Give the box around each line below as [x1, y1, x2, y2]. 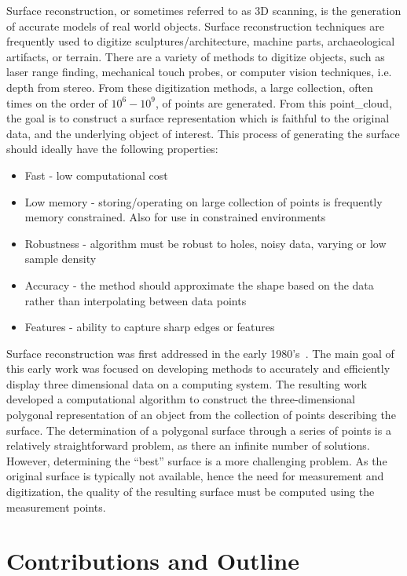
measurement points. [6, 498, 106, 515]
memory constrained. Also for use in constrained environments [24, 209, 326, 225]
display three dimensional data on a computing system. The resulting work [6, 375, 368, 392]
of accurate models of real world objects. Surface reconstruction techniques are [6, 17, 384, 34]
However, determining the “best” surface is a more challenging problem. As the [6, 452, 387, 468]
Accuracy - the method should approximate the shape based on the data [24, 276, 374, 293]
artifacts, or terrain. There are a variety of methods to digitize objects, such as [6, 48, 385, 64]
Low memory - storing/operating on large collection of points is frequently [24, 193, 383, 210]
